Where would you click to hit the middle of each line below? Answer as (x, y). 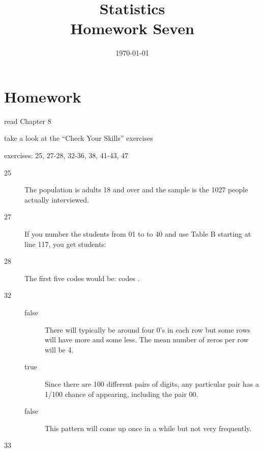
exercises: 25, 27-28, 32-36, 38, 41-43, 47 (66, 155)
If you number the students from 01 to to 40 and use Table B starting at (138, 234)
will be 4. (59, 349)
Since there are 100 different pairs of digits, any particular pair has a (152, 383)
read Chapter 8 (28, 121)
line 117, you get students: (65, 244)
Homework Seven (132, 28)
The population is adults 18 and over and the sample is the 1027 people (136, 190)
